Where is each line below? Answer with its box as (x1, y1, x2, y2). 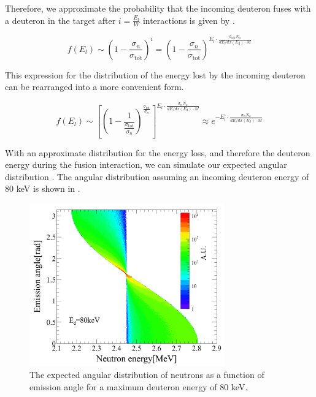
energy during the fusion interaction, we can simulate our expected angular (5, 158, 287, 171)
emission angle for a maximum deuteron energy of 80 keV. (29, 380, 248, 393)
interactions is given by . (142, 13, 235, 26)
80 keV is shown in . (5, 182, 80, 195)
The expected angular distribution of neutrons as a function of (29, 368, 264, 381)
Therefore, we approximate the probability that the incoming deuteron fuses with (5, 2, 311, 14)
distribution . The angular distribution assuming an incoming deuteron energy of (5, 170, 309, 183)
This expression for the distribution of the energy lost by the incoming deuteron (5, 68, 306, 81)
